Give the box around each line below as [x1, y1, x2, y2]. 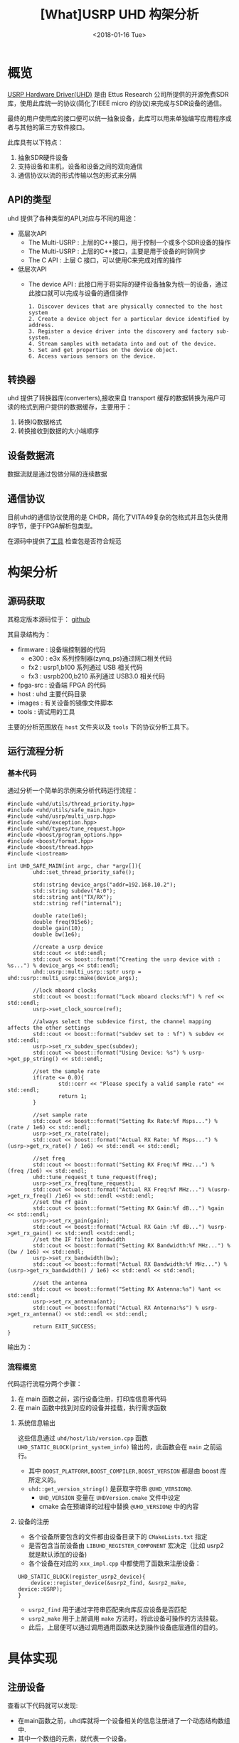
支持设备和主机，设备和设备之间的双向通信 [17, 161, 143, 171]
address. [28, 321, 55, 329]
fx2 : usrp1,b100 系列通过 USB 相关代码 [28, 663, 143, 671]
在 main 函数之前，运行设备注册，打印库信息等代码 [17, 1395, 167, 1403]
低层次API [17, 265, 48, 273]
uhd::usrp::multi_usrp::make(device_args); [7, 974, 139, 981]
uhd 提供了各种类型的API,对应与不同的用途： [7, 214, 139, 223]
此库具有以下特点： [7, 138, 64, 146]
